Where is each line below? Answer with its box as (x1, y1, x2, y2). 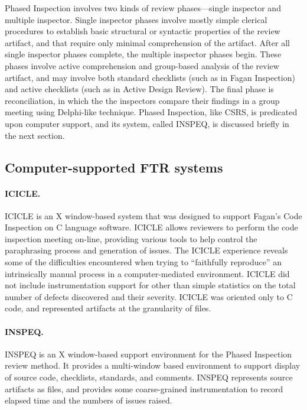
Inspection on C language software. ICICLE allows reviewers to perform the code (5, 221, 298, 233)
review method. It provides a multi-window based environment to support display (5, 359, 301, 372)
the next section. (5, 129, 65, 141)
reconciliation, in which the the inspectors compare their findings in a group (5, 94, 280, 106)
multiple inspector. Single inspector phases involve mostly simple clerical (5, 13, 267, 25)
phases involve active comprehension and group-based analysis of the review (5, 59, 279, 71)
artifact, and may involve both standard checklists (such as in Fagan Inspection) (5, 71, 295, 83)
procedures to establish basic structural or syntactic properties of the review (5, 25, 280, 37)
